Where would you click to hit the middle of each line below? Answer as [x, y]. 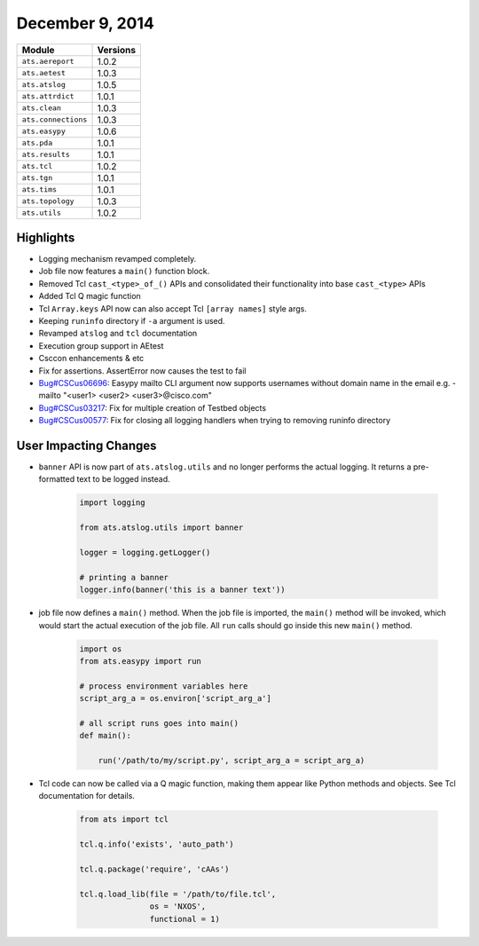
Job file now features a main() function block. [124, 272]
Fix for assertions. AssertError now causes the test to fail [142, 371]
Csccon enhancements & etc [91, 359]
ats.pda [37, 143]
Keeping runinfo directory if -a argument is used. [132, 321]
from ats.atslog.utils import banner [161, 528]
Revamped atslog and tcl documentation [118, 334]
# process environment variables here [164, 686]
